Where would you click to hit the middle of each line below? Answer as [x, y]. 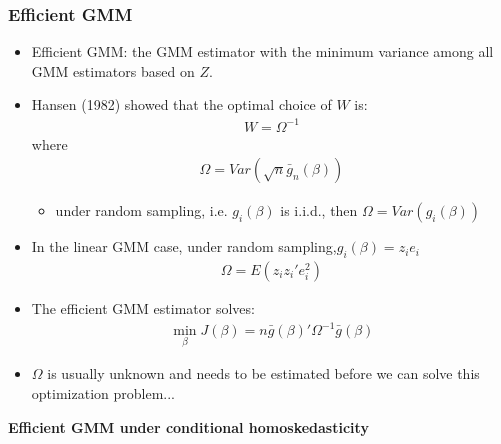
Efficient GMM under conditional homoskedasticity [188, 426]
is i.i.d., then [319, 210]
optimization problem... [103, 392]
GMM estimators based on [113, 70]
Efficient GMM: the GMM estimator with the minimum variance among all [262, 51]
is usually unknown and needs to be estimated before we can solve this [263, 373]
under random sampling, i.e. [141, 210]
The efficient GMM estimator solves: [143, 307]
